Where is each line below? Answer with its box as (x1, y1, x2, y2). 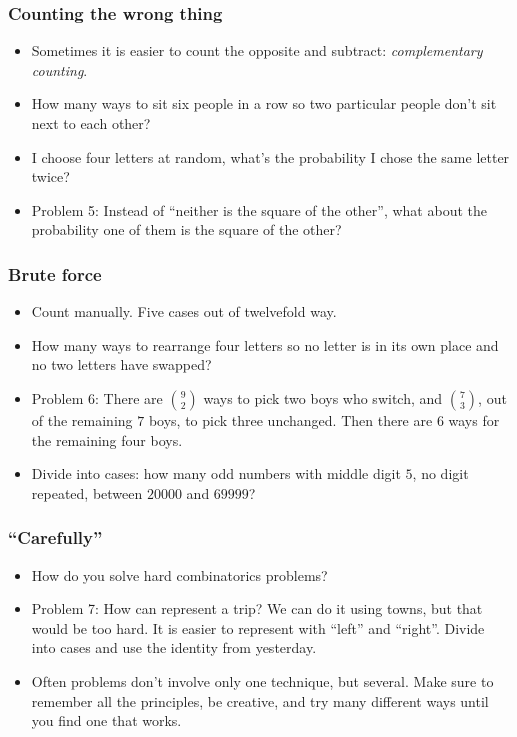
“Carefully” (8, 525, 103, 550)
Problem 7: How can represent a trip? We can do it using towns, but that (31, 598, 483, 619)
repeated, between (31, 482, 143, 503)
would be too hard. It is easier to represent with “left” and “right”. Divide (31, 617, 485, 638)
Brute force (8, 261, 102, 286)
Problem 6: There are (31, 387, 163, 408)
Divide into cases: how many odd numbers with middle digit (31, 463, 401, 484)
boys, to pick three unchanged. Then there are (148, 409, 433, 430)
